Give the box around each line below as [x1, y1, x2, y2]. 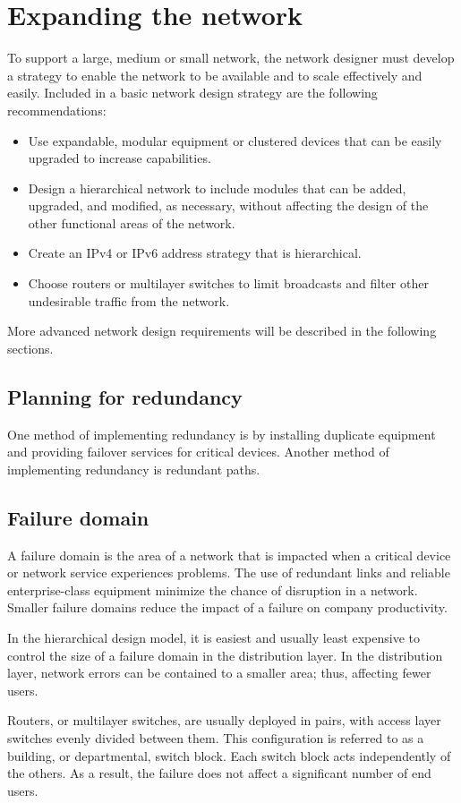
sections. [7, 338, 54, 357]
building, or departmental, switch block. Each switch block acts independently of [7, 746, 451, 765]
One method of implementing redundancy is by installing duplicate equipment [7, 424, 436, 443]
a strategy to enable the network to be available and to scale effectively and [7, 65, 423, 84]
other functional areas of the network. [28, 213, 235, 232]
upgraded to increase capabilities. [28, 149, 211, 167]
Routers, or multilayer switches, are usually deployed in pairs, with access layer [7, 711, 441, 730]
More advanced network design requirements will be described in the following [7, 321, 437, 340]
